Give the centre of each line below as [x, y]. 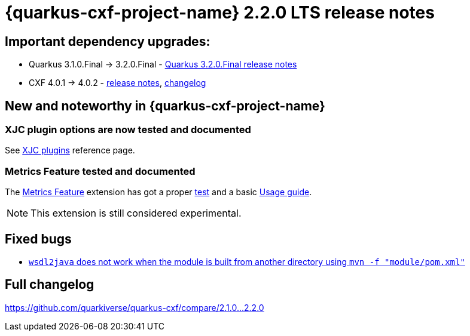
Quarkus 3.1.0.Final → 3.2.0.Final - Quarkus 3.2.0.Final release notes [163, 64]
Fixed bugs [38, 239]
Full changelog [50, 285]
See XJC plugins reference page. [70, 150]
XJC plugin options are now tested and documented [128, 130]
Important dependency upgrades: [108, 41]
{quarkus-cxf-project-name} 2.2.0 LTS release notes [220, 13]
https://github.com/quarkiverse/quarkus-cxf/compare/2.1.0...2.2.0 [135, 307]
